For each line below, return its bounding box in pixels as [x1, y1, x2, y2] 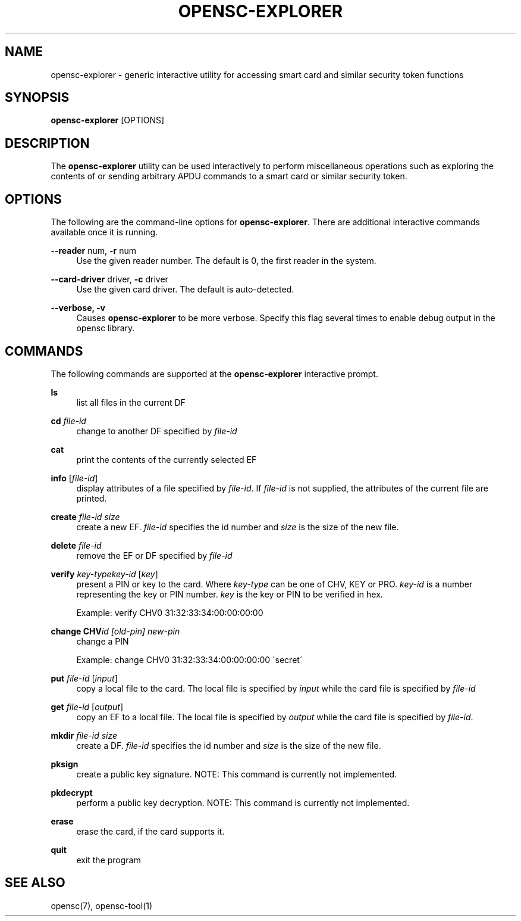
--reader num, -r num [51, 245, 137, 256]
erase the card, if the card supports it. [76, 826, 225, 836]
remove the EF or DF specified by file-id [76, 550, 233, 561]
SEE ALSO [5, 875, 65, 891]
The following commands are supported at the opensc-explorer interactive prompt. [51, 368, 378, 379]
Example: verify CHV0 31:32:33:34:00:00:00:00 [76, 607, 263, 618]
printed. [76, 493, 107, 503]
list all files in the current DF [76, 397, 186, 407]
